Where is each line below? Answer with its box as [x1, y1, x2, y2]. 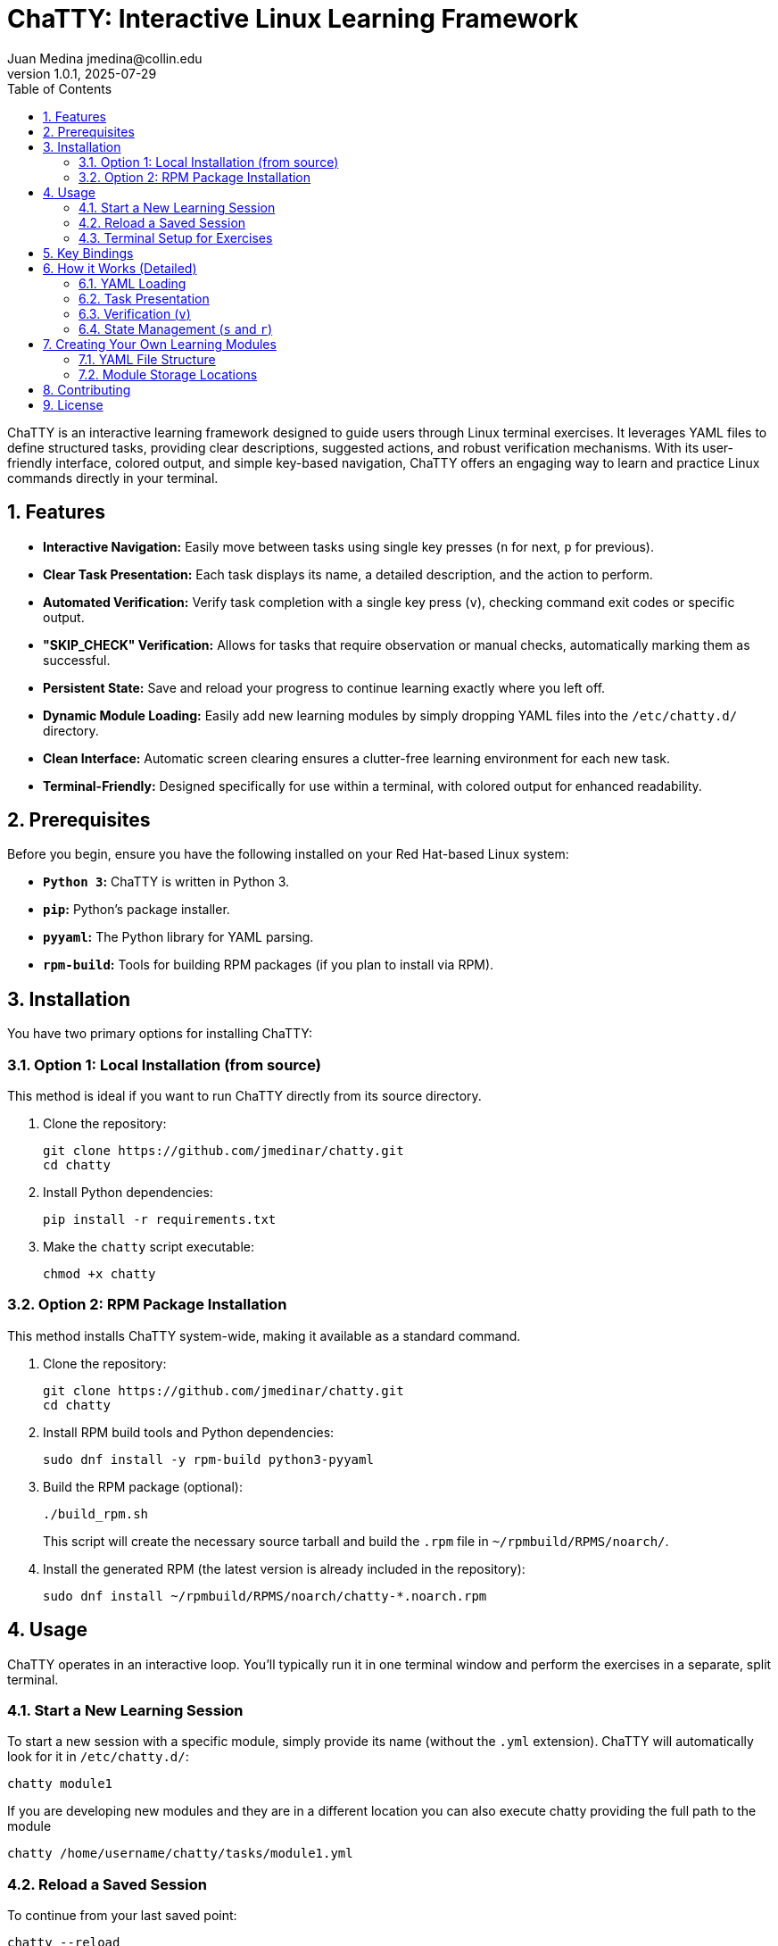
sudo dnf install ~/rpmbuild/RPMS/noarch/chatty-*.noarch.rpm [43, 1588, 487, 1603]
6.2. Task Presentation [79, 290, 210, 306]
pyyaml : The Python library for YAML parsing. [43, 929, 314, 945]
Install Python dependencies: [43, 1185, 213, 1201]
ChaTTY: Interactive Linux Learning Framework [7, 4, 579, 34]
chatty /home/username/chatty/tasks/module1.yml [7, 1846, 353, 1861]
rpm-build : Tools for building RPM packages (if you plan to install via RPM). [43, 957, 494, 973]
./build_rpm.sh [43, 1506, 149, 1521]
